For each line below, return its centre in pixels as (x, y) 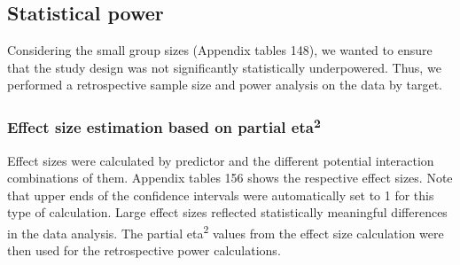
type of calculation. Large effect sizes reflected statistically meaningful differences (227, 212)
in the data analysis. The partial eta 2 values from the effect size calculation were (226, 232)
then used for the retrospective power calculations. (144, 250)
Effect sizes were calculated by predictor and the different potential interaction (221, 160)
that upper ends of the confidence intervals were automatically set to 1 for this (221, 195)
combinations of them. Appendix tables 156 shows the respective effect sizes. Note (230, 178)
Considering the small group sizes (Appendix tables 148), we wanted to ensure (220, 50)
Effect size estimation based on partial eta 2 (164, 126)
